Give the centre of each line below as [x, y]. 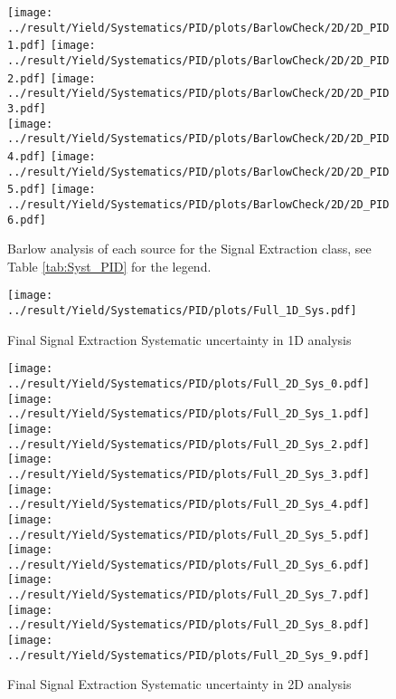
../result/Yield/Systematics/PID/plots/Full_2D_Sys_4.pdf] [189, 505]
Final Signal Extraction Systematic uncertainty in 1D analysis [179, 339]
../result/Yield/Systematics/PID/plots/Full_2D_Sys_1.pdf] [189, 414]
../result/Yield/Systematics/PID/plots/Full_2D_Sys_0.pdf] [189, 383]
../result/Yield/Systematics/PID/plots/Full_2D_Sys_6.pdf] [189, 565]
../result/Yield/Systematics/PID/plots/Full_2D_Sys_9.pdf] [189, 655]
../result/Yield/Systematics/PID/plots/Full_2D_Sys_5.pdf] [189, 535]
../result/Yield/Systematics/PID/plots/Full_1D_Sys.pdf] [182, 311]
